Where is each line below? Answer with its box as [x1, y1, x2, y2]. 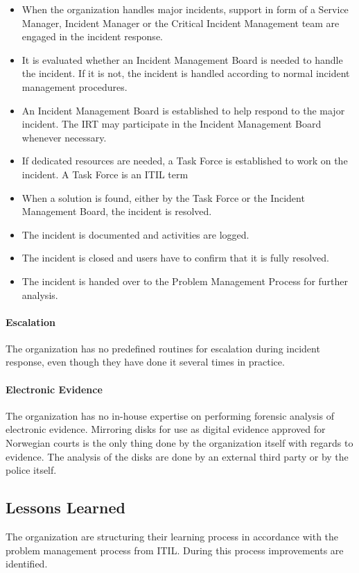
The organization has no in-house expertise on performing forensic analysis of [6, 408, 334, 422]
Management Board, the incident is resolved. [21, 204, 212, 219]
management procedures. [21, 79, 128, 94]
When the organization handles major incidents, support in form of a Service [21, 2, 349, 16]
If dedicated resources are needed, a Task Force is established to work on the [21, 153, 348, 168]
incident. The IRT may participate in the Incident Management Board [21, 117, 322, 131]
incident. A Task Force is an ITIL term [21, 166, 189, 181]
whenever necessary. [21, 130, 107, 144]
